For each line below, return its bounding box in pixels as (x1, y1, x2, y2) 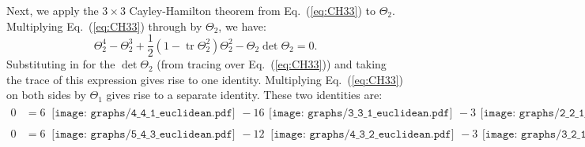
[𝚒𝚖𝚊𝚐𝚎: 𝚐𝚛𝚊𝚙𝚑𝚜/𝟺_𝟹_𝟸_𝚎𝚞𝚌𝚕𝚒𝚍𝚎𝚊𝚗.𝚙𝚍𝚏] (270, 129, 455, 141)
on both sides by (6, 86, 86, 103)
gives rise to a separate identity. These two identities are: (106, 86, 383, 103)
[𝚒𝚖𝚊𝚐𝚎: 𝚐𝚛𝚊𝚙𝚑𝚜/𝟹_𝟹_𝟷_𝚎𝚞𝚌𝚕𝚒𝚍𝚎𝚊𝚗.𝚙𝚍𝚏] (268, 108, 453, 119)
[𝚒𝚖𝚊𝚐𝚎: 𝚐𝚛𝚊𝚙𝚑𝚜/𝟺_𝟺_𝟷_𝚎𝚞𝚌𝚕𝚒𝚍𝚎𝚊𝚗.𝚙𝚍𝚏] (51, 108, 236, 119)
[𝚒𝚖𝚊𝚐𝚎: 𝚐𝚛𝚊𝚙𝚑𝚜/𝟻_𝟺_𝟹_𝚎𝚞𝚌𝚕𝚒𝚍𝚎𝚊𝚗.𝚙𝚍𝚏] (51, 129, 236, 141)
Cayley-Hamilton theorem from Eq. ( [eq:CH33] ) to (129, 2, 376, 18)
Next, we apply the (6, 2, 99, 18)
